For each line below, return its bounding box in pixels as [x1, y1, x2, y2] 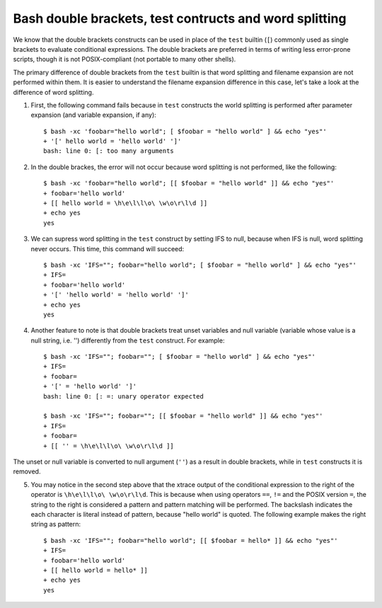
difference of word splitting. [13, 88, 94, 96]
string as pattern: [30, 520, 81, 529]
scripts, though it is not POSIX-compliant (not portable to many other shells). [13, 55, 236, 64]
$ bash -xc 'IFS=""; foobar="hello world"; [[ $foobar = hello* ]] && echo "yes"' [43, 537, 338, 544]
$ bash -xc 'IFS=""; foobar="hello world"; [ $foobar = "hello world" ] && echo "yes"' [43, 260, 357, 269]
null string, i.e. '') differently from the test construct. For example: [30, 336, 225, 345]
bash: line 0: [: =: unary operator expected [43, 392, 204, 400]
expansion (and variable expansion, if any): [30, 110, 157, 120]
